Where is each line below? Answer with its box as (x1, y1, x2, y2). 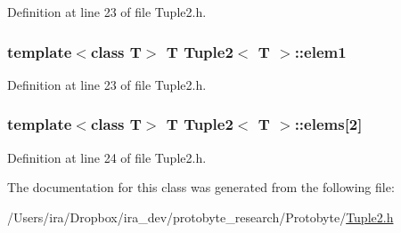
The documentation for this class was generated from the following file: (7, 178, 395, 197)
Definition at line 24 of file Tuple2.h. (7, 148, 207, 166)
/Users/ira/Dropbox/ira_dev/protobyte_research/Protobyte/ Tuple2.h (7, 207, 394, 226)
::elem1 (294, 40, 347, 62)
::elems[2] (294, 113, 363, 135)
